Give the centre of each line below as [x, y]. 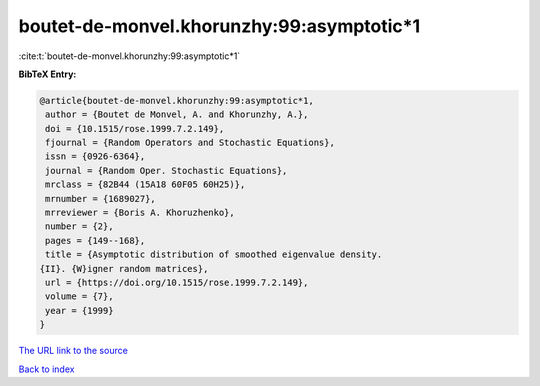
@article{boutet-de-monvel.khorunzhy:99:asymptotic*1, [176, 100]
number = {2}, [79, 226]
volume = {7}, [79, 296]
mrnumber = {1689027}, [101, 198]
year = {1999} [79, 310]
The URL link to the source [73, 351]
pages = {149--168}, [95, 240]
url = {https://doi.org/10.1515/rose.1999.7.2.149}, [177, 282]
